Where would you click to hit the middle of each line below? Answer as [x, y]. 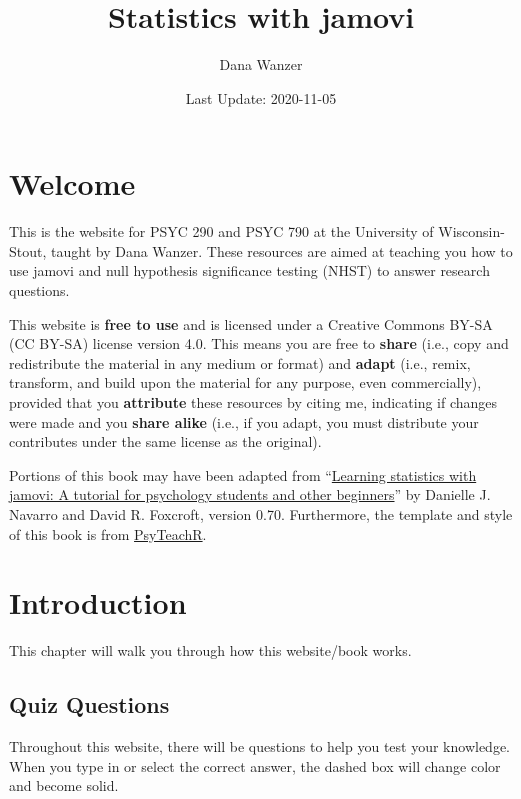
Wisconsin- [471, 231]
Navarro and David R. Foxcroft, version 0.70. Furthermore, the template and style [261, 513]
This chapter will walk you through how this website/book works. [210, 650]
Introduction [98, 602]
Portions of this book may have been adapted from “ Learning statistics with [243, 474]
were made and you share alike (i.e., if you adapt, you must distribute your [244, 421]
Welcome [72, 183]
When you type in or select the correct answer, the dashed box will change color [255, 765]
